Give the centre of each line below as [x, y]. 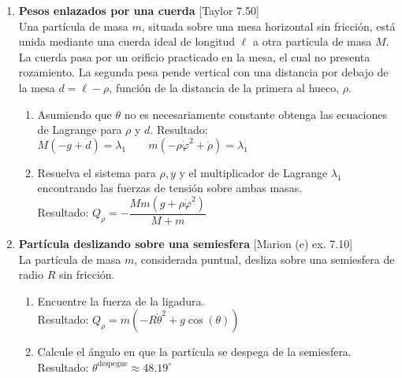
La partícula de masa [70, 259]
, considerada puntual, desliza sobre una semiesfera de [264, 259]
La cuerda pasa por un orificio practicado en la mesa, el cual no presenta [194, 56]
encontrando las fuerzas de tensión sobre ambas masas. [170, 188]
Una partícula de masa [73, 26]
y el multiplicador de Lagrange [253, 172]
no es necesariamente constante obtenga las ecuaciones [255, 114]
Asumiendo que [74, 114]
